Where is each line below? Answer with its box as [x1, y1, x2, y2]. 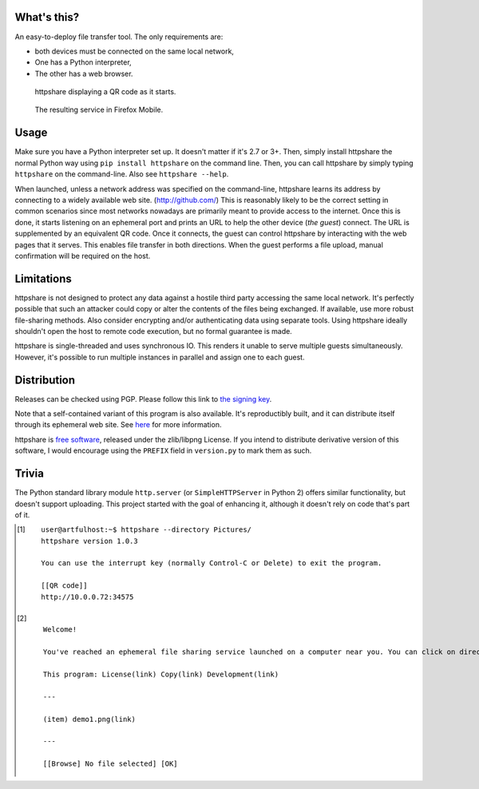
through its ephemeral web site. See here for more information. [14, 420, 222, 430]
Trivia [14, 467, 44, 481]
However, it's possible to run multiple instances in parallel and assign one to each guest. [14, 352, 305, 362]
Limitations [14, 272, 72, 285]
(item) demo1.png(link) [42, 715, 136, 724]
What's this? [14, 10, 80, 24]
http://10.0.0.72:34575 [41, 592, 134, 601]
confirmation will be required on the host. [14, 251, 151, 260]
